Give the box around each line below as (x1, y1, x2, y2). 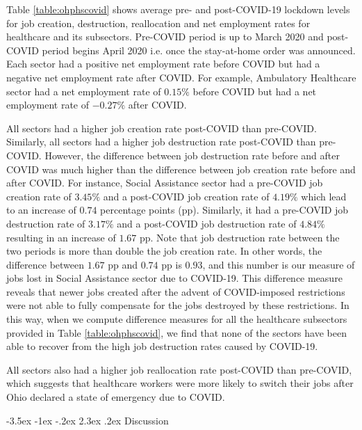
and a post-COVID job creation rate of (103, 189, 270, 203)
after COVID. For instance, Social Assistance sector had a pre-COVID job (6, 175, 323, 190)
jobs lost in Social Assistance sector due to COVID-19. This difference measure (6, 271, 343, 285)
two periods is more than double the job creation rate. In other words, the (6, 244, 322, 258)
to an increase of (6, 202, 76, 217)
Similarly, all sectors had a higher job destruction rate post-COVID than (6, 134, 316, 149)
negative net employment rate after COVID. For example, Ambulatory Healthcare (6, 70, 356, 84)
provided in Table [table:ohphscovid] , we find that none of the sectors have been (6, 325, 347, 340)
